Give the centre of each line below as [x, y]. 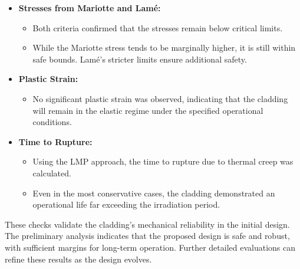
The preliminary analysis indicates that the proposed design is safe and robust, [147, 236]
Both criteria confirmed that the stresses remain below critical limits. [158, 27]
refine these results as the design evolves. [78, 259]
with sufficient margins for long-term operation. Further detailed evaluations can [150, 247]
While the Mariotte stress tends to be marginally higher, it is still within [164, 47]
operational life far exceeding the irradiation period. [126, 204]
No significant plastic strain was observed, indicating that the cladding [160, 98]
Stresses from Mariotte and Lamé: [90, 8]
